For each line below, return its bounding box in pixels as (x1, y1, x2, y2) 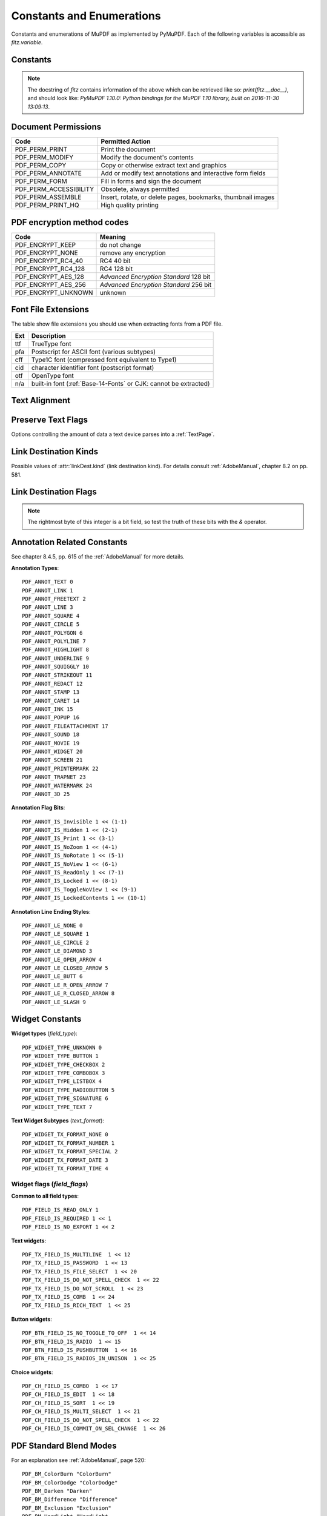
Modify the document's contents (101, 153, 194, 162)
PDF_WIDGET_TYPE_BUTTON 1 (22, 1053, 99, 1059)
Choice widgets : (11, 1368, 53, 1376)
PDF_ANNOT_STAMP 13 (22, 689, 80, 696)
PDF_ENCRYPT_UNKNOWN (15, 288, 93, 297)
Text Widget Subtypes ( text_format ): (11, 1116, 104, 1124)
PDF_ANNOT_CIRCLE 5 (22, 621, 80, 628)
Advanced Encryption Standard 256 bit (99, 280, 212, 289)
